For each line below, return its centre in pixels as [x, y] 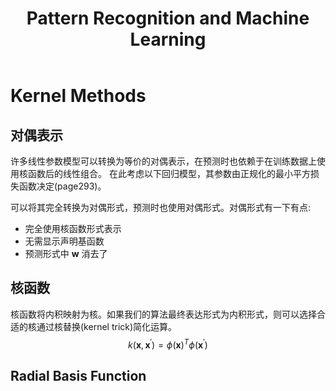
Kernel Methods [78, 96]
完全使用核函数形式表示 [73, 228]
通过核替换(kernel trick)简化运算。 [107, 326]
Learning [168, 39]
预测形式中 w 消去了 [66, 253]
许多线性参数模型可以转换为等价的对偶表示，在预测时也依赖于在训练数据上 [163, 161]
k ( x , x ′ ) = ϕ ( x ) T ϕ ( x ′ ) [168, 344]
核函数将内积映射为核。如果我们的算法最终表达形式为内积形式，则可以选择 [163, 314]
